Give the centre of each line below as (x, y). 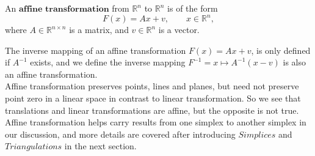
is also (294, 62)
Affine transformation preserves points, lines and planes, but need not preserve (152, 86)
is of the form (193, 8)
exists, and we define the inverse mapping (108, 62)
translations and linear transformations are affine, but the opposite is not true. (152, 110)
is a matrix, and (99, 30)
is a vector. (179, 30)
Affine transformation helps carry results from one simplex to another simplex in (156, 122)
